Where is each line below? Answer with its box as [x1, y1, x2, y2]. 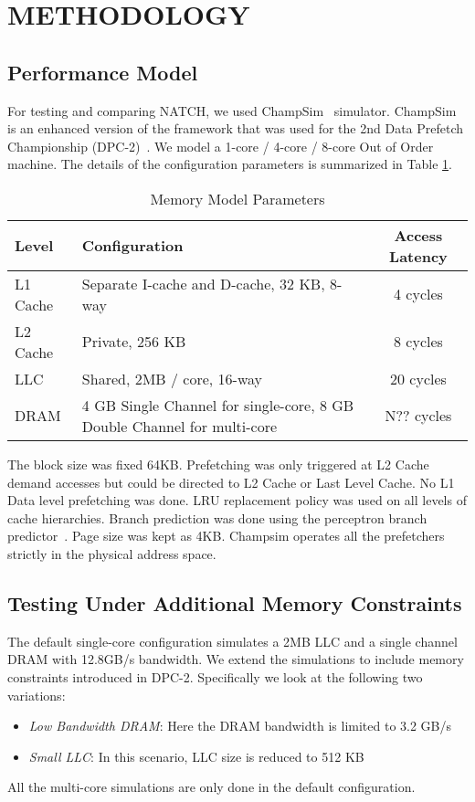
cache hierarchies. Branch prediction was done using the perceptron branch [7, 508, 427, 527]
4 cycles [394, 283, 443, 305]
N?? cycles [385, 405, 452, 427]
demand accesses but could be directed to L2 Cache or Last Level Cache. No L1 [7, 472, 455, 491]
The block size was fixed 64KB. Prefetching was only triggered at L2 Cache [7, 454, 429, 473]
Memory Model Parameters [150, 187, 325, 209]
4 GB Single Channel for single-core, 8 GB [81, 394, 354, 416]
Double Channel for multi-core [81, 415, 278, 437]
